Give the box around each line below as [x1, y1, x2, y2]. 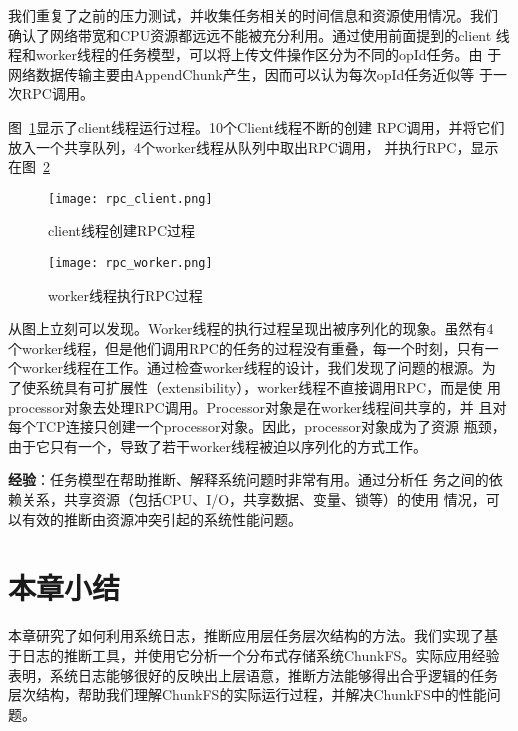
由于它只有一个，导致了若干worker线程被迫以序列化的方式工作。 [8, 435, 427, 456]
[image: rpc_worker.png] [48, 256, 213, 270]
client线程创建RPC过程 [48, 220, 195, 241]
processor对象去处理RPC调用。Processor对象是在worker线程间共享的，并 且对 [8, 396, 507, 417]
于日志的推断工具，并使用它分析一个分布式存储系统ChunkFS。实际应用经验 [8, 644, 500, 665]
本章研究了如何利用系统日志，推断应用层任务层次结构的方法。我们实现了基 [8, 625, 498, 646]
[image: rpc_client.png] [48, 191, 213, 206]
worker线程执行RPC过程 [48, 284, 203, 305]
